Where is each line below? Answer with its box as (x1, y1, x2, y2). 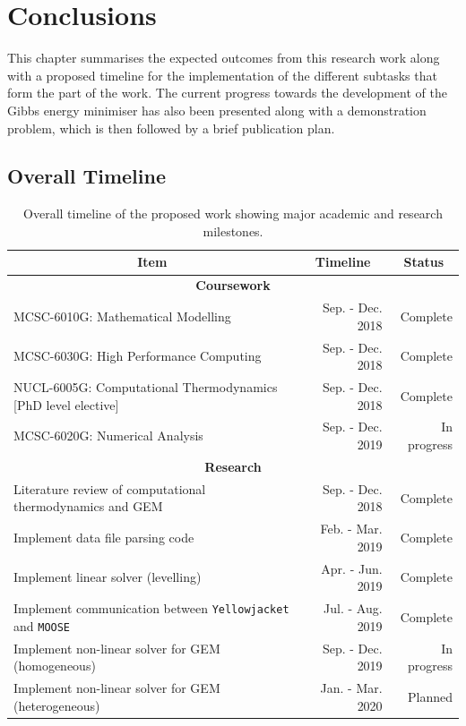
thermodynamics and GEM (13, 497, 163, 516)
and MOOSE (13, 616, 71, 635)
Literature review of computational (13, 479, 206, 498)
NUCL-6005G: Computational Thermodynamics (13, 378, 278, 397)
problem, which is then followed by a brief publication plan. (7, 118, 335, 137)
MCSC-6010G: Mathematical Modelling (13, 306, 231, 325)
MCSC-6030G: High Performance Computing (13, 346, 262, 365)
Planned (408, 687, 453, 705)
